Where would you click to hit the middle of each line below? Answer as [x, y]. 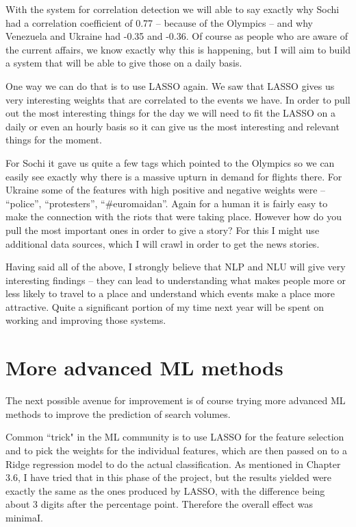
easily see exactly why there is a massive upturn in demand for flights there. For [174, 176]
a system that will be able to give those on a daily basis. [124, 63]
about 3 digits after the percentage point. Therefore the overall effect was [160, 504]
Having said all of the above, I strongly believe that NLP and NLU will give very [176, 267]
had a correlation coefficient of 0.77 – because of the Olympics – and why [159, 22]
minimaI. [24, 517]
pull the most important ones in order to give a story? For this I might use [163, 230]
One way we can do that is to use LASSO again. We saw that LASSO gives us [170, 85]
